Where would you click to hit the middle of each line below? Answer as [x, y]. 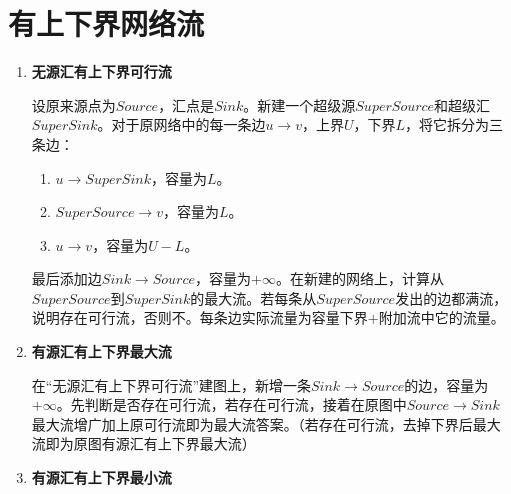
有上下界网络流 [106, 23]
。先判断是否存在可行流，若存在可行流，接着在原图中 [231, 404]
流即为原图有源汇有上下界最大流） [143, 443]
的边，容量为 [446, 384]
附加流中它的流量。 [441, 317]
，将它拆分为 [447, 124]
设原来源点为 [73, 104]
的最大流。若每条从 [253, 297]
